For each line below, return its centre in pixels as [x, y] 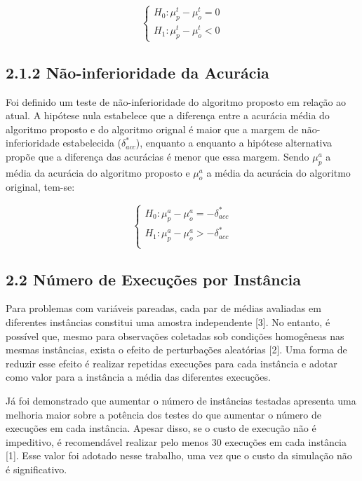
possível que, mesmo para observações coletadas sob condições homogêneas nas [175, 336]
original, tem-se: [40, 187]
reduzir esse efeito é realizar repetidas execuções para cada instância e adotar [172, 363]
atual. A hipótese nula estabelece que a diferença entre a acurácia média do [168, 115]
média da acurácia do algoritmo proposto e [98, 172]
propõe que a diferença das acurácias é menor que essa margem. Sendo [157, 156]
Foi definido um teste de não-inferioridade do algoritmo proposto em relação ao [176, 101]
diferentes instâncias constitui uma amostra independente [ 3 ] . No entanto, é [168, 322]
